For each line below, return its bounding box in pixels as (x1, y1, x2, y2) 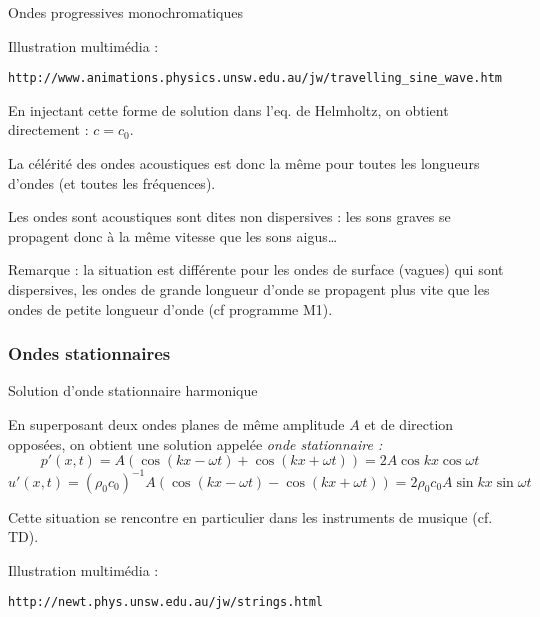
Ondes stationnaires (8, 341, 171, 366)
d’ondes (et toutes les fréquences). (8, 172, 216, 193)
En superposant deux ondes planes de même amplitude (8, 414, 345, 434)
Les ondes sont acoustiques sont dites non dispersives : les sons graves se (8, 206, 451, 227)
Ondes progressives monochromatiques (8, 2, 243, 22)
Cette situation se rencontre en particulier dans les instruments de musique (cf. (8, 506, 493, 527)
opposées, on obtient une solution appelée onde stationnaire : (8, 433, 383, 454)
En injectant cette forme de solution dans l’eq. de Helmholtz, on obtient (8, 99, 449, 120)
